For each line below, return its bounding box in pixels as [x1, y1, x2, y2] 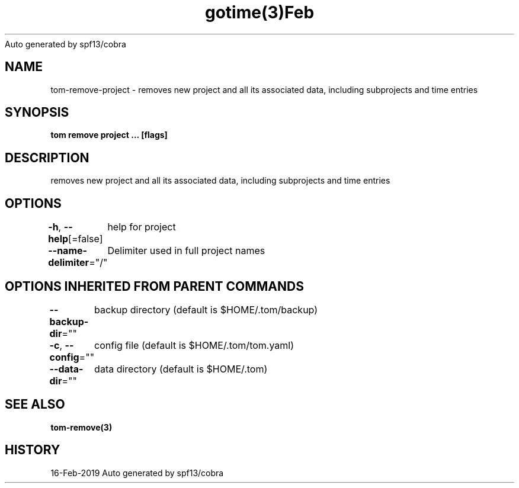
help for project [107, 221, 176, 233]
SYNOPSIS [5, 105, 69, 120]
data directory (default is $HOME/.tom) [94, 362, 268, 375]
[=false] [68, 233, 103, 245]
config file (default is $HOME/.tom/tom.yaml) [94, 339, 294, 351]
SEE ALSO [5, 397, 65, 412]
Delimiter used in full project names [107, 245, 265, 257]
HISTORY [5, 442, 60, 458]
